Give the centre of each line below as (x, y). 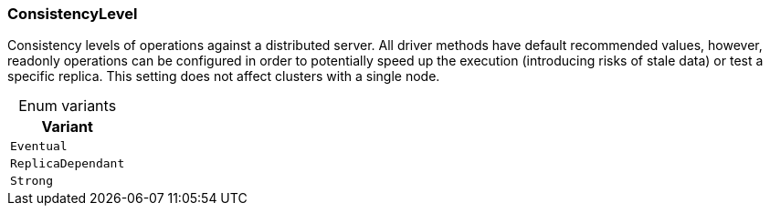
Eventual (39, 147)
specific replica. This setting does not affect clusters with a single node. (224, 76)
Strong (32, 181)
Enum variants (68, 106)
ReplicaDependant (68, 164)
